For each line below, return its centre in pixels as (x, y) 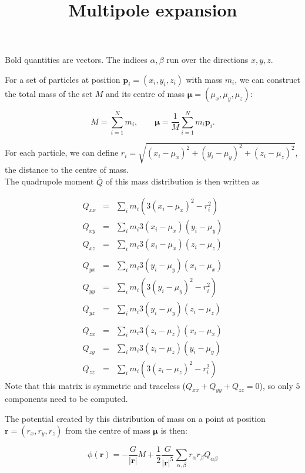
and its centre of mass (145, 93)
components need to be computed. (66, 399)
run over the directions (207, 60)
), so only (276, 385)
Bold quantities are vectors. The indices (76, 60)
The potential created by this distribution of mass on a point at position (135, 418)
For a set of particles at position (63, 79)
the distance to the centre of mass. (67, 169)
